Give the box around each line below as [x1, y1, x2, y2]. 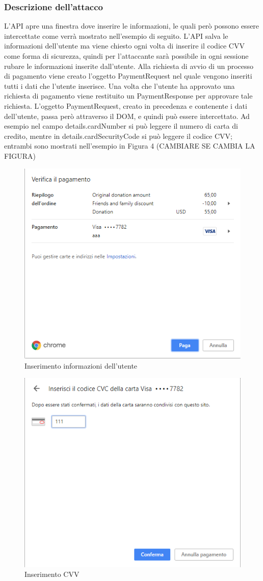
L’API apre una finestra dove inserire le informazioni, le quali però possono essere [4, 20, 259, 31]
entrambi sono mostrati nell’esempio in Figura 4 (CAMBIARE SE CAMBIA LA [4, 140, 255, 151]
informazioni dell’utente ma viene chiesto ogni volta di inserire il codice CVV [4, 40, 245, 51]
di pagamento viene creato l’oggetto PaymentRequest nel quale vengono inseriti [4, 70, 252, 81]
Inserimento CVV [24, 569, 80, 579]
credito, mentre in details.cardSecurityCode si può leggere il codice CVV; [4, 130, 232, 141]
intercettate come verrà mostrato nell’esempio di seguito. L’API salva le [4, 30, 228, 41]
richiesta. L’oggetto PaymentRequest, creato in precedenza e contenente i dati [4, 100, 247, 111]
